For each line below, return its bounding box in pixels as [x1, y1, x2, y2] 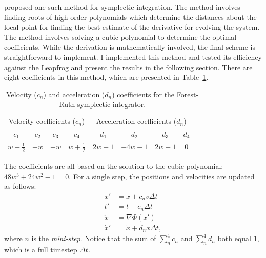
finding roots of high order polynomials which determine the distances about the [4, 11, 257, 22]
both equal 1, [217, 233, 259, 244]
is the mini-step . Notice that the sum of [31, 233, 156, 244]
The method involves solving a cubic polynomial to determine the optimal [4, 31, 237, 42]
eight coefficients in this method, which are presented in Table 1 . [4, 72, 209, 82]
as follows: [4, 181, 36, 191]
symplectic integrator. [77, 99, 146, 110]
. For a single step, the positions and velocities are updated [69, 170, 255, 181]
